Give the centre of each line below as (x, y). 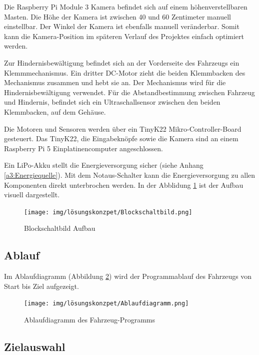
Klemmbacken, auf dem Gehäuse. (55, 111)
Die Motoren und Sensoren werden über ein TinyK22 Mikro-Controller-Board (123, 128)
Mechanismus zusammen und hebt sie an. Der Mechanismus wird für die (115, 82)
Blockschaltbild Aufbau (60, 228)
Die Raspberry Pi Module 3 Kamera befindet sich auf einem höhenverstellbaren (126, 7)
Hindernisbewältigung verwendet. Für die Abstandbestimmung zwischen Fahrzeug (129, 92)
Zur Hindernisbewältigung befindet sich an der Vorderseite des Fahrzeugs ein (122, 62)
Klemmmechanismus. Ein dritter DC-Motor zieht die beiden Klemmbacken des (125, 72)
